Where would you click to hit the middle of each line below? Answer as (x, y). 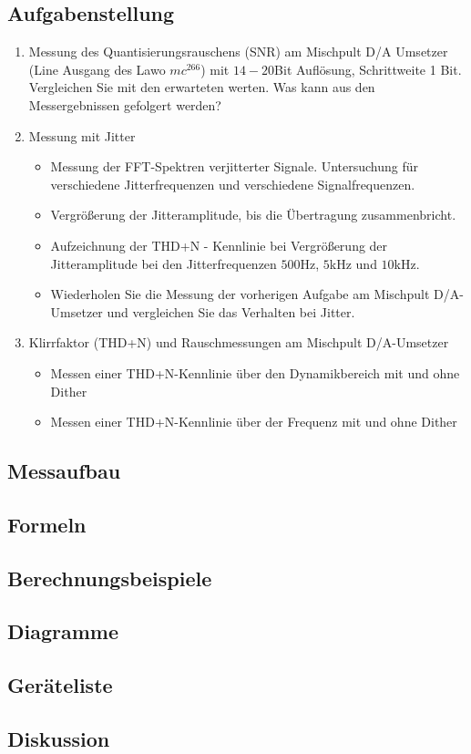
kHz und (353, 263)
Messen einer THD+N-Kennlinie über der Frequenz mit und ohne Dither (254, 422)
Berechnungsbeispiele (110, 578)
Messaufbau (64, 471)
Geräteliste (60, 685)
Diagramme (63, 631)
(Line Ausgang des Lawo (97, 69)
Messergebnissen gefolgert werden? (125, 104)
